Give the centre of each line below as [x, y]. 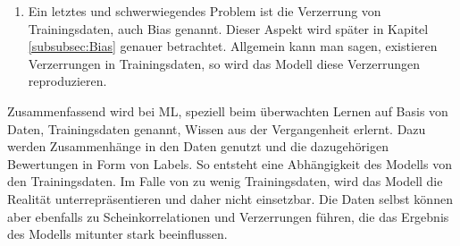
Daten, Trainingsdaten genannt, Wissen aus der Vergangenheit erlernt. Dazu [217, 128]
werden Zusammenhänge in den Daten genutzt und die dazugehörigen [198, 146]
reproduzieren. [67, 81]
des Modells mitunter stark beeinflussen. [117, 234]
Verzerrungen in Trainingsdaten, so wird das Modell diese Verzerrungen [224, 63]
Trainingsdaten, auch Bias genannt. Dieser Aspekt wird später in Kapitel [228, 28]
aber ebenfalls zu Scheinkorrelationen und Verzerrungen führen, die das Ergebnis [228, 216]
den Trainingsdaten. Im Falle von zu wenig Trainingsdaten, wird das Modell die [225, 181]
